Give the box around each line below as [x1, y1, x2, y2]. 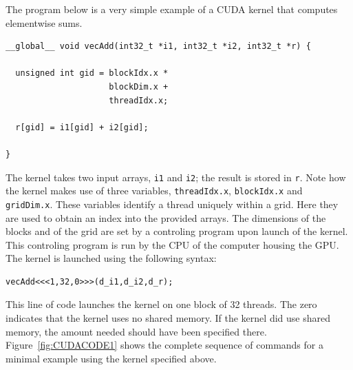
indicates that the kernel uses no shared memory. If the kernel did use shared [6, 311, 330, 325]
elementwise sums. [6, 15, 83, 30]
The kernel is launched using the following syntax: [6, 251, 217, 265]
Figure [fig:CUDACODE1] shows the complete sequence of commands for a [6, 338, 323, 352]
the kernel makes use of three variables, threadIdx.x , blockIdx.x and [6, 183, 303, 198]
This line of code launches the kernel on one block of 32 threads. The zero [6, 297, 317, 311]
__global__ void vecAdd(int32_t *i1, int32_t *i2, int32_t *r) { [6, 41, 311, 52]
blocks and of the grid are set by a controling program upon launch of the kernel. [6, 224, 348, 238]
